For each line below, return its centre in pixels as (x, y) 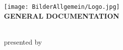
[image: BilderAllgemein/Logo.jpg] (62, 7)
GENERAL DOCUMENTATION (62, 15)
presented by (23, 41)
